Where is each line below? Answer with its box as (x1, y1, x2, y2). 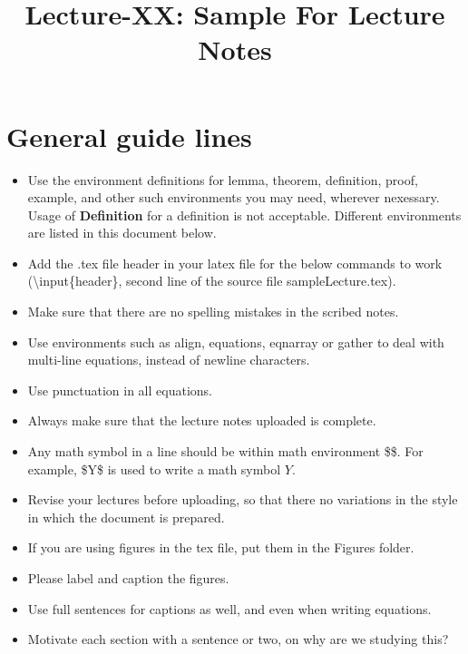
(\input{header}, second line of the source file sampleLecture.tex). (27, 271, 396, 290)
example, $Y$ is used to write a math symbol (27, 459, 281, 478)
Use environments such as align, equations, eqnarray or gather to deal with (27, 332, 444, 351)
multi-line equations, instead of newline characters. (27, 350, 310, 369)
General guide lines (6, 117, 252, 154)
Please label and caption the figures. (27, 569, 229, 587)
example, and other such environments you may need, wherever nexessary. (27, 188, 440, 207)
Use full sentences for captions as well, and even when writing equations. (27, 599, 432, 618)
